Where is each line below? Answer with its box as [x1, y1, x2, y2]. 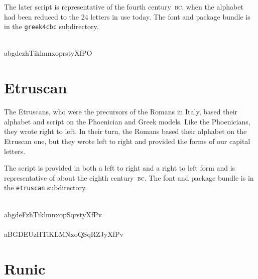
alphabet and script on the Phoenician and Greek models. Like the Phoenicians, [4, 116, 250, 126]
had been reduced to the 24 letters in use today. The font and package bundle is [4, 11, 250, 22]
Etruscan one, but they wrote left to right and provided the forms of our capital [4, 135, 250, 146]
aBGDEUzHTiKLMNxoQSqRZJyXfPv [4, 228, 123, 239]
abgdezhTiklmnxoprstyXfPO [4, 48, 92, 58]
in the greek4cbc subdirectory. [4, 21, 99, 32]
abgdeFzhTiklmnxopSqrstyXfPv [4, 209, 102, 219]
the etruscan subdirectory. [4, 182, 87, 193]
